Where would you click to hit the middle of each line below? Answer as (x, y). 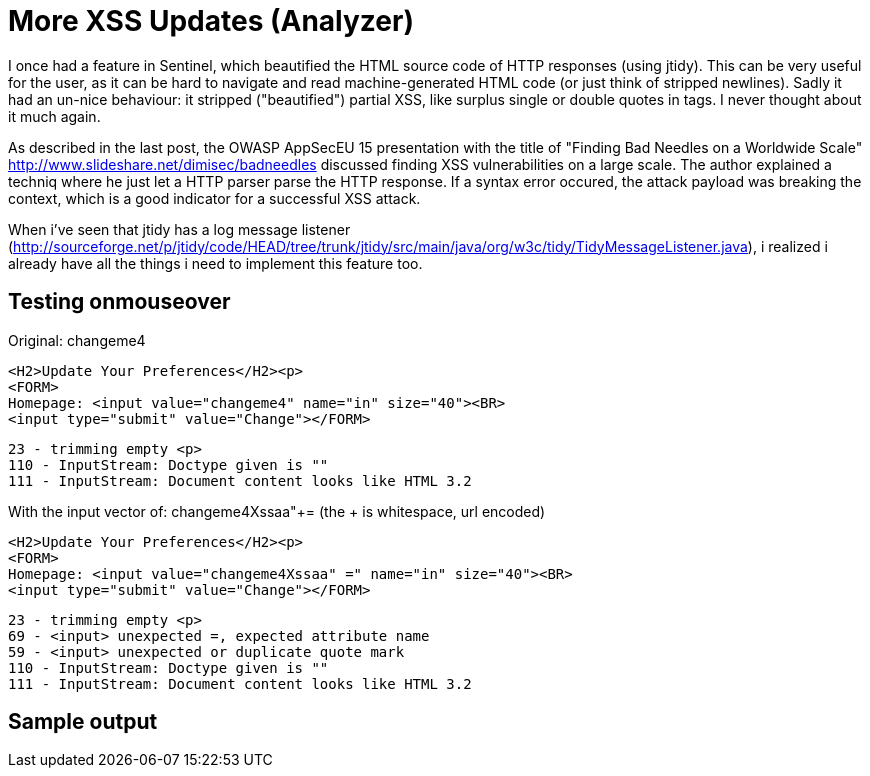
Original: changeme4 (77, 340)
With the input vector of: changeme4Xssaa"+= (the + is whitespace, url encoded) (277, 511)
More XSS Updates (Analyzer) (211, 21)
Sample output (83, 722)
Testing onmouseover (119, 302)
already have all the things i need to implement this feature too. (215, 263)
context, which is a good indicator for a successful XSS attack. (214, 198)
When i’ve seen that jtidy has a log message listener (179, 229)
